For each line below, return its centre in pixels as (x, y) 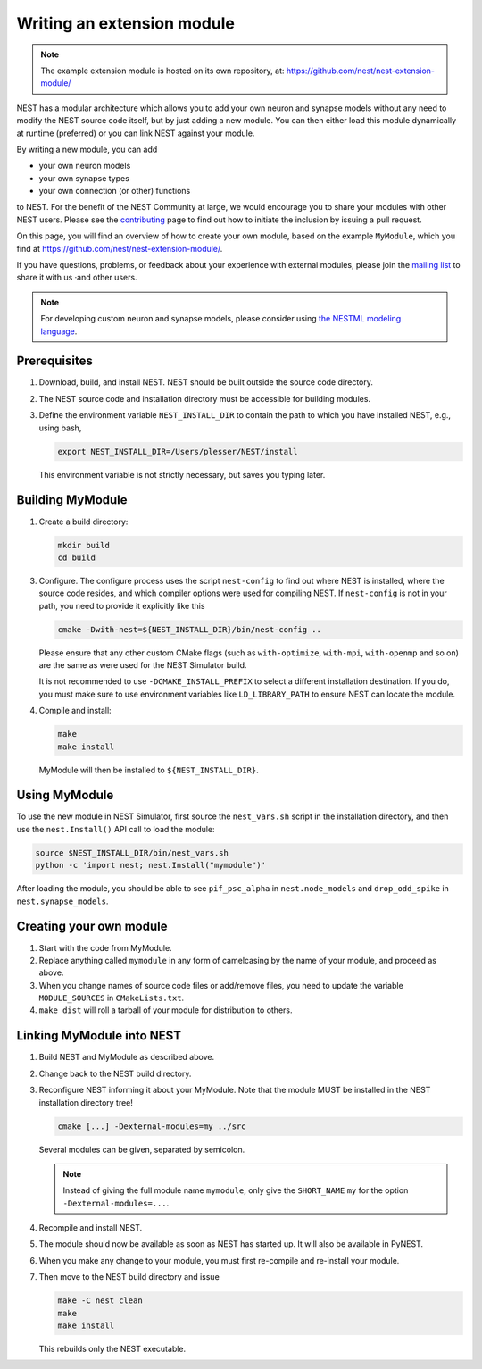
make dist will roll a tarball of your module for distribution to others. (166, 1010)
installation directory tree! (86, 1102)
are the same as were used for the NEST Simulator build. (143, 665)
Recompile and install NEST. (91, 1228)
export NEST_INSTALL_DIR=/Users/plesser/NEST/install (178, 451)
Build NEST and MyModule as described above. (126, 1057)
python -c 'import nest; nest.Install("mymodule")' (151, 865)
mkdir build (84, 545)
